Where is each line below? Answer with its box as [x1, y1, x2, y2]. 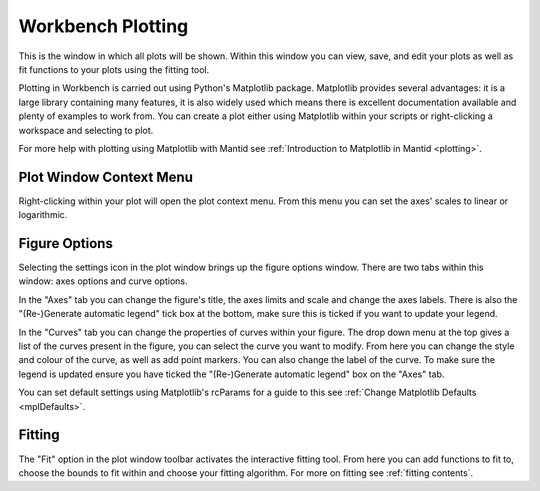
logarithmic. [18, 209, 68, 221]
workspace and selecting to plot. [18, 124, 154, 136]
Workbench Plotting [18, 15, 189, 37]
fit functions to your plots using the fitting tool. [18, 63, 210, 75]
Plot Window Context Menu [18, 168, 194, 185]
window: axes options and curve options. [18, 275, 188, 287]
